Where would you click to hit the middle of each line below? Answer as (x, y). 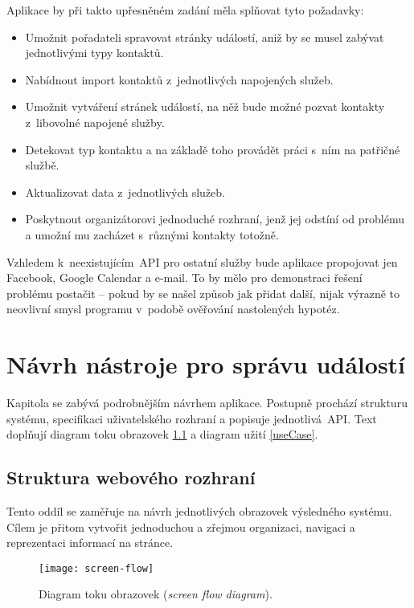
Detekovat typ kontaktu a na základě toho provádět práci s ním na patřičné (213, 149)
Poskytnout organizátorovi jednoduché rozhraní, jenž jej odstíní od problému (215, 219)
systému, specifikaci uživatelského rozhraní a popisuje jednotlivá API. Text (192, 418)
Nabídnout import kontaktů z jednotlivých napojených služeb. (179, 79)
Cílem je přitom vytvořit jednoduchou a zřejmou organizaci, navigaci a (181, 526)
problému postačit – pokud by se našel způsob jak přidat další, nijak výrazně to (203, 293)
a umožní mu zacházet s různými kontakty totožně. (152, 234)
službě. (42, 165)
